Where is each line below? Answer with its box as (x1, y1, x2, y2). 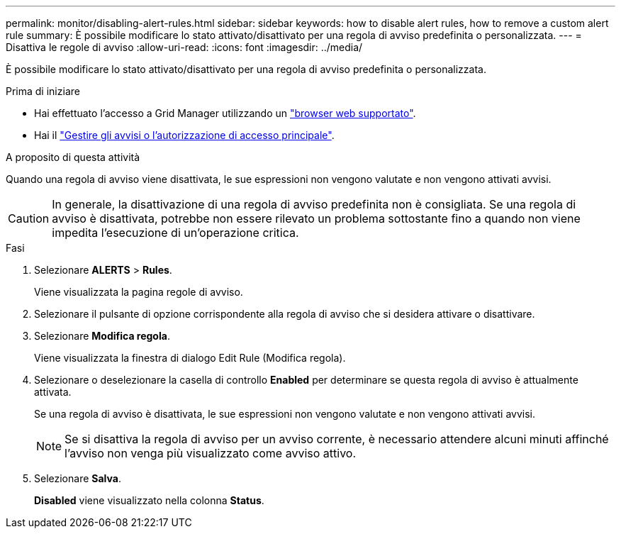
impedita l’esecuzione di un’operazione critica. (52, 226, 299, 240)
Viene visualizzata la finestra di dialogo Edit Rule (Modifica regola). (34, 352, 346, 364)
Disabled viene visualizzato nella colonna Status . (34, 494, 264, 506)
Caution (8, 211, 50, 226)
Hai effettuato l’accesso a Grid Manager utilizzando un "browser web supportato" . (34, 107, 416, 119)
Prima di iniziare (6, 85, 80, 97)
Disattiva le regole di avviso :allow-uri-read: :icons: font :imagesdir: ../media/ (6, 41, 363, 53)
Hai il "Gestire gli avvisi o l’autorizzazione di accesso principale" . (34, 129, 335, 141)
